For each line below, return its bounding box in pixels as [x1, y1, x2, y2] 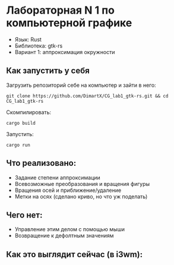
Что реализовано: [6, 158, 77, 168]
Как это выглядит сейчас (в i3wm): [6, 249, 143, 259]
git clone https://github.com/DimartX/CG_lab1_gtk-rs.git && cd [6, 93, 169, 99]
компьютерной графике [6, 16, 132, 30]
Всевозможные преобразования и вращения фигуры [14, 180, 150, 187]
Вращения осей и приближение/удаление [14, 187, 122, 194]
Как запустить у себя [6, 66, 90, 76]
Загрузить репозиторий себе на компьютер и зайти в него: [6, 81, 156, 89]
